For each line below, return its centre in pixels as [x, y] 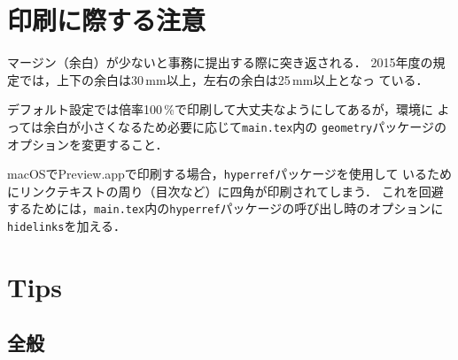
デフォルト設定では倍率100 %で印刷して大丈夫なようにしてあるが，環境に [220, 109]
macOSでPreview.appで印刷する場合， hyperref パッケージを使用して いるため [230, 174]
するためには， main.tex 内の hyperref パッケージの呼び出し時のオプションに [225, 208]
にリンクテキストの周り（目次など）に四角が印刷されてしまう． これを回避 [225, 191]
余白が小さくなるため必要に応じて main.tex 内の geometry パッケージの [245, 126]
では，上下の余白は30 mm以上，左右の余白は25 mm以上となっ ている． [224, 79]
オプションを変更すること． [88, 144]
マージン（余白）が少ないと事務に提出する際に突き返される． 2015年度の [220, 62]
